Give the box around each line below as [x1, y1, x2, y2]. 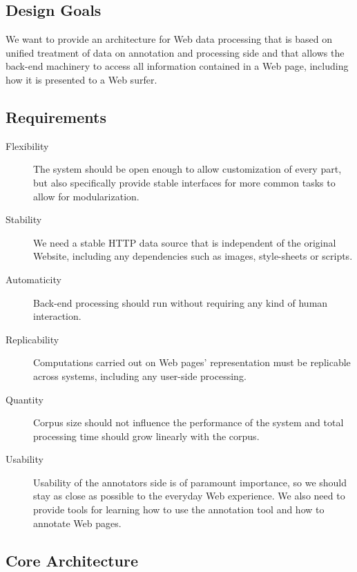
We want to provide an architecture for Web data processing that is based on [6, 32, 333, 46]
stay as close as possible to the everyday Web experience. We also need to [33, 488, 345, 503]
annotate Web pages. [33, 515, 122, 530]
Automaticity [6, 271, 61, 286]
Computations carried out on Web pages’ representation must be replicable [33, 355, 351, 370]
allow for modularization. [33, 189, 139, 203]
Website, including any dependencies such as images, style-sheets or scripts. [33, 249, 353, 263]
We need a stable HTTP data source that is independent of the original [33, 235, 336, 249]
